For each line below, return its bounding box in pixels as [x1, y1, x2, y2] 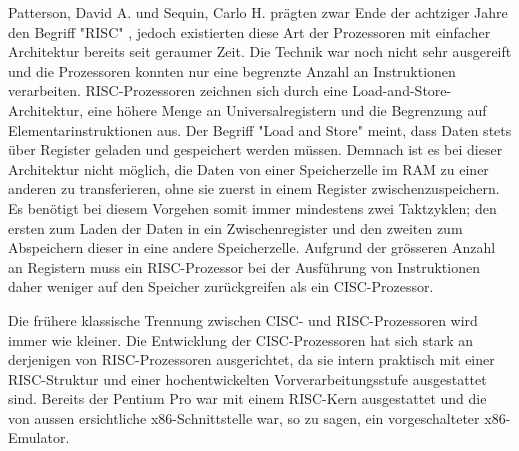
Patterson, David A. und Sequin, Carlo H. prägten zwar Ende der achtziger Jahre [8, 2, 508, 22]
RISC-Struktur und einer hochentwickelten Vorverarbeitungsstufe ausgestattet [8, 368, 487, 389]
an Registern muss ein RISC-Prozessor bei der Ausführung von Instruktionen [8, 256, 480, 277]
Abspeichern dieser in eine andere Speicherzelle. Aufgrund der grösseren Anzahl [8, 237, 496, 258]
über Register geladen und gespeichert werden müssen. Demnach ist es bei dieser [8, 139, 503, 160]
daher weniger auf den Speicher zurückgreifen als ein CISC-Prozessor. [8, 276, 434, 297]
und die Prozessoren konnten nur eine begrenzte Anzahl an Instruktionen [8, 60, 456, 81]
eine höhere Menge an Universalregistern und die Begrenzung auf [87, 99, 487, 120]
